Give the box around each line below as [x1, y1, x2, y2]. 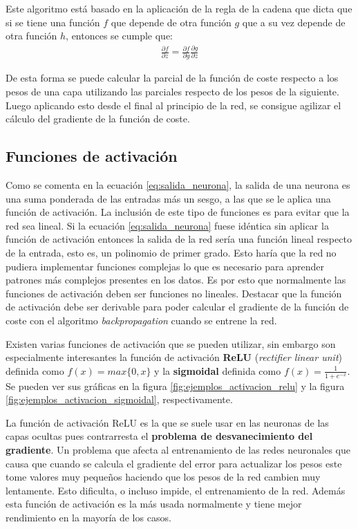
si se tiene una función [6, 15, 100, 29]
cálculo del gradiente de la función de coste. [6, 111, 190, 126]
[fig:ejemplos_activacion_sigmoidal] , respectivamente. [6, 392, 233, 407]
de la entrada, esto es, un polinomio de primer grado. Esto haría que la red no [6, 245, 337, 259]
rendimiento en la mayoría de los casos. [6, 510, 171, 524]
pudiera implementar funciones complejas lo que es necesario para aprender [6, 259, 324, 273]
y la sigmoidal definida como [154, 363, 281, 378]
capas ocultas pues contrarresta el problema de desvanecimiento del [6, 429, 313, 443]
